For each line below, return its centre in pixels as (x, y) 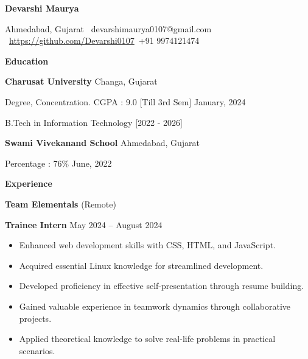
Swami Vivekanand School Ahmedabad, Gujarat (102, 143)
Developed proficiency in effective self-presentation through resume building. (162, 286)
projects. (35, 318)
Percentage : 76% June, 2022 (58, 163)
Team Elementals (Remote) (61, 204)
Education (27, 61)
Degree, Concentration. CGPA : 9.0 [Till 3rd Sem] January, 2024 (125, 101)
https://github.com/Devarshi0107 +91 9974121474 (104, 40)
